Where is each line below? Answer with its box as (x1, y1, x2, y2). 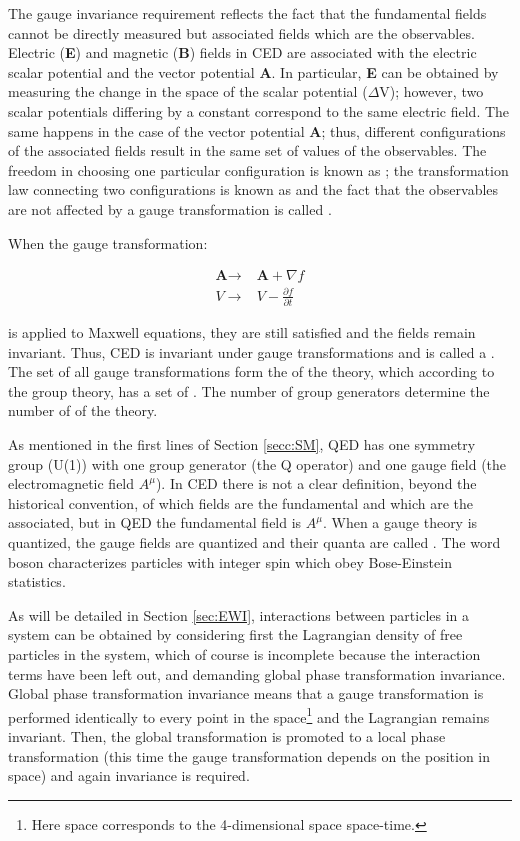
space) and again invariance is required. (8, 765, 250, 786)
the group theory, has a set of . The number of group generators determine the (8, 380, 490, 401)
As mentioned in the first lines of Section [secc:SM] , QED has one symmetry (8, 433, 476, 454)
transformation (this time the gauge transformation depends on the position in (8, 745, 491, 766)
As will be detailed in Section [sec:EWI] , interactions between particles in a (8, 604, 470, 625)
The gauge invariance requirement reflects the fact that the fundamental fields (8, 3, 487, 23)
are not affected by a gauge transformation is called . (8, 198, 332, 219)
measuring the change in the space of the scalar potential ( (8, 81, 368, 102)
